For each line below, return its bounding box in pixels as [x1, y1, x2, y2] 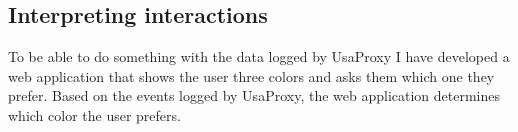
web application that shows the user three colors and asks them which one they [8, 65, 495, 86]
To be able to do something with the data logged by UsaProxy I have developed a [8, 46, 510, 67]
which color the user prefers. [8, 104, 181, 125]
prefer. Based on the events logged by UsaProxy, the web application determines [8, 85, 500, 106]
